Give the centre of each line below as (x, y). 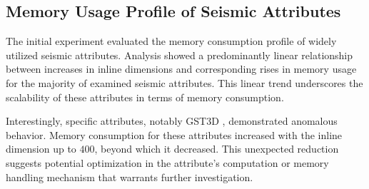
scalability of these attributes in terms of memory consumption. (145, 97)
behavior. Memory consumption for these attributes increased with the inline (174, 134)
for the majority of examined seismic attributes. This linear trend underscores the (184, 82)
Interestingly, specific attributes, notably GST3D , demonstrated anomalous (172, 121)
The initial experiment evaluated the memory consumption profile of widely (171, 41)
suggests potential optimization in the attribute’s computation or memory (167, 162)
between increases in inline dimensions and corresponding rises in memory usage (181, 69)
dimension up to (41, 149)
